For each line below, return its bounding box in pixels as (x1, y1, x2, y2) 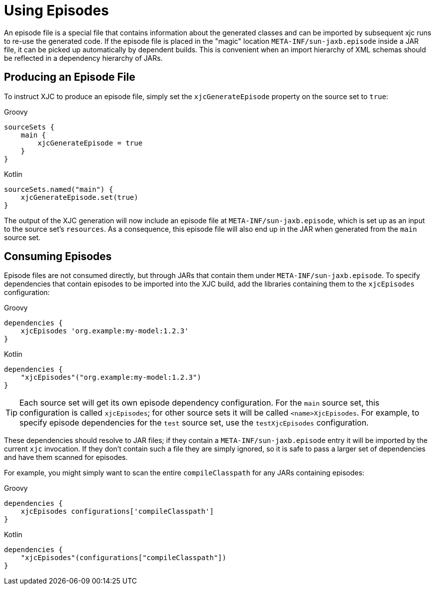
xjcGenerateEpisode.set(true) (20, 193, 138, 201)
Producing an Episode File (4, 71, 135, 84)
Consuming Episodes (4, 250, 112, 263)
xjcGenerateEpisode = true (37, 139, 143, 147)
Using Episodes (4, 2, 109, 19)
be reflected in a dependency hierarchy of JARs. (4, 53, 163, 62)
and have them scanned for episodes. (4, 453, 128, 462)
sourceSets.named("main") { (4, 185, 113, 193)
